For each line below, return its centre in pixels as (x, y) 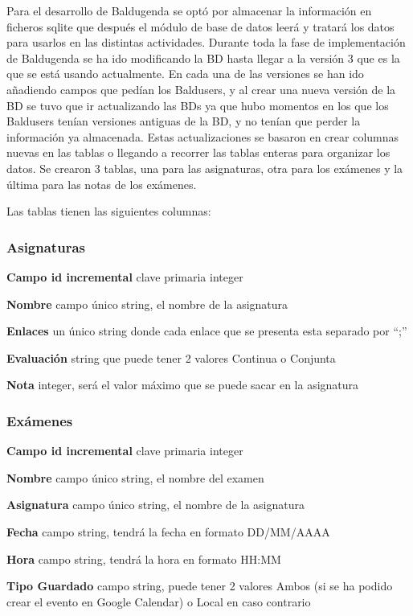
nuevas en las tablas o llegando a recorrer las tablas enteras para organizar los (198, 152)
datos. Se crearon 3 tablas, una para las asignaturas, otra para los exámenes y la (205, 168)
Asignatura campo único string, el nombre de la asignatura (155, 505)
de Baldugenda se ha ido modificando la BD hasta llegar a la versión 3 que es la (203, 57)
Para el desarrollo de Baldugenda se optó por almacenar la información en (189, 10)
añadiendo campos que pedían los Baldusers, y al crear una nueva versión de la (201, 89)
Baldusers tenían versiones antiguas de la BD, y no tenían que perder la (184, 121)
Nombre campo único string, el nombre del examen (135, 477)
